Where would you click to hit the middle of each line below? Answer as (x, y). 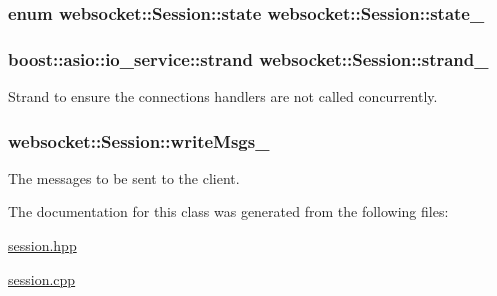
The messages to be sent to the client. (124, 177)
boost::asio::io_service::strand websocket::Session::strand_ (248, 58)
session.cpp (42, 278)
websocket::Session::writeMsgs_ (139, 140)
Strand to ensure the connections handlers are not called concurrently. (223, 96)
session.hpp (42, 245)
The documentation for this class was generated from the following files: (228, 211)
